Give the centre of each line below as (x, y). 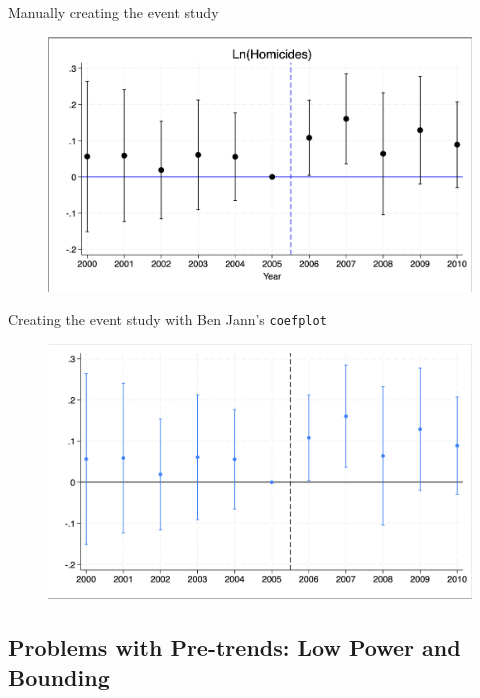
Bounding (59, 676)
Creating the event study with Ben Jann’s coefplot (167, 319)
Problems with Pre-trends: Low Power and (234, 647)
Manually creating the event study (113, 12)
